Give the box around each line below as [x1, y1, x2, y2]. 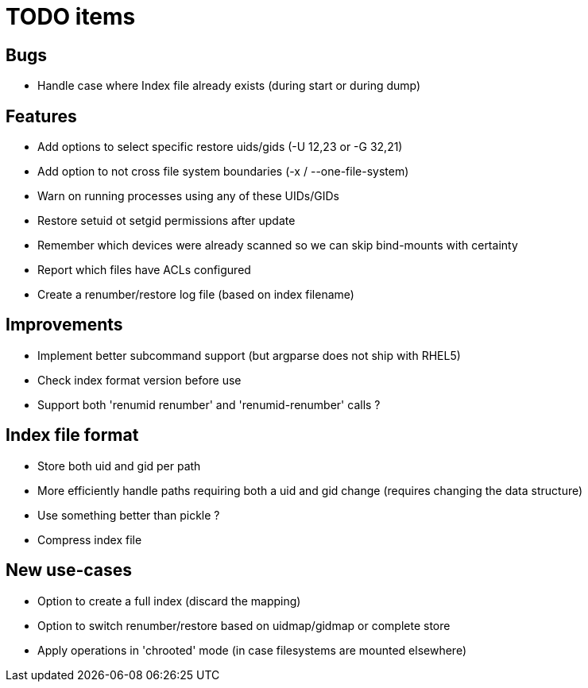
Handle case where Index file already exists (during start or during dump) [37, 79, 421, 93]
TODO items [6, 3, 136, 30]
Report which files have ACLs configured [37, 263, 251, 277]
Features [6, 106, 77, 126]
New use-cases [6, 560, 133, 581]
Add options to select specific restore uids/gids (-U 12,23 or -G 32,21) [37, 140, 403, 154]
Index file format [6, 425, 139, 446]
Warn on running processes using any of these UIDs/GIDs [37, 189, 339, 203]
